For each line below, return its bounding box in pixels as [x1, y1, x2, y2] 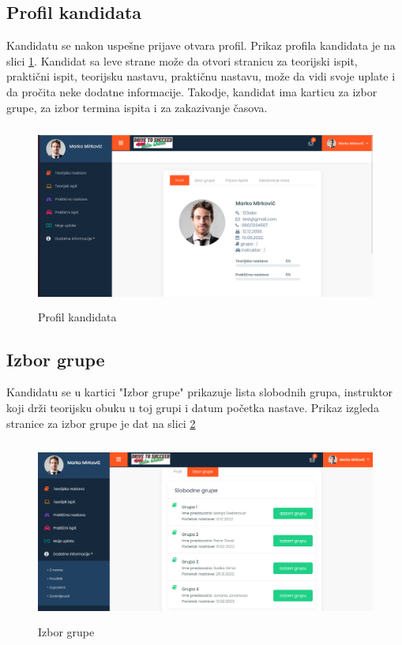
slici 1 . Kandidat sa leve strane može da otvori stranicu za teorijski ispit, [6, 52, 358, 69]
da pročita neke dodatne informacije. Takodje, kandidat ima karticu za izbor [6, 83, 378, 99]
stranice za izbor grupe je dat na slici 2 [6, 414, 196, 431]
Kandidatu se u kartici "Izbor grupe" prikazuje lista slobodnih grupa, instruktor [6, 384, 393, 400]
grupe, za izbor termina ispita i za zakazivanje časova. [6, 99, 268, 115]
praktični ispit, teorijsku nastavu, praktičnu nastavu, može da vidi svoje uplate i [6, 68, 396, 84]
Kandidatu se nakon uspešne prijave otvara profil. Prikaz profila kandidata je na [6, 37, 396, 54]
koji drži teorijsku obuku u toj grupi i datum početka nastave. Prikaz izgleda [6, 399, 379, 415]
